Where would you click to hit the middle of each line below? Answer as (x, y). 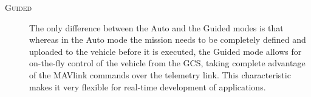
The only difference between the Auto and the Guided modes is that (156, 27)
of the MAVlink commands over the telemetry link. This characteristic (160, 74)
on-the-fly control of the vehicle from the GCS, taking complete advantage (167, 63)
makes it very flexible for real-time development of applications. (148, 86)
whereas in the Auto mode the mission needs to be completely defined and (168, 39)
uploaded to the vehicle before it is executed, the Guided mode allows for (166, 51)
